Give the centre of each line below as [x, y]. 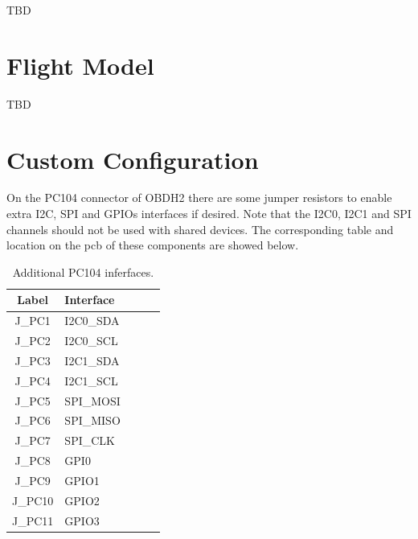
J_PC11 [33, 520]
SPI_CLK [90, 440]
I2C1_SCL [91, 380]
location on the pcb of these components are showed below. [153, 245]
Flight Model [80, 65]
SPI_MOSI [92, 400]
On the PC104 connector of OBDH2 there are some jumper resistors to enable [199, 197]
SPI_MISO [92, 420]
